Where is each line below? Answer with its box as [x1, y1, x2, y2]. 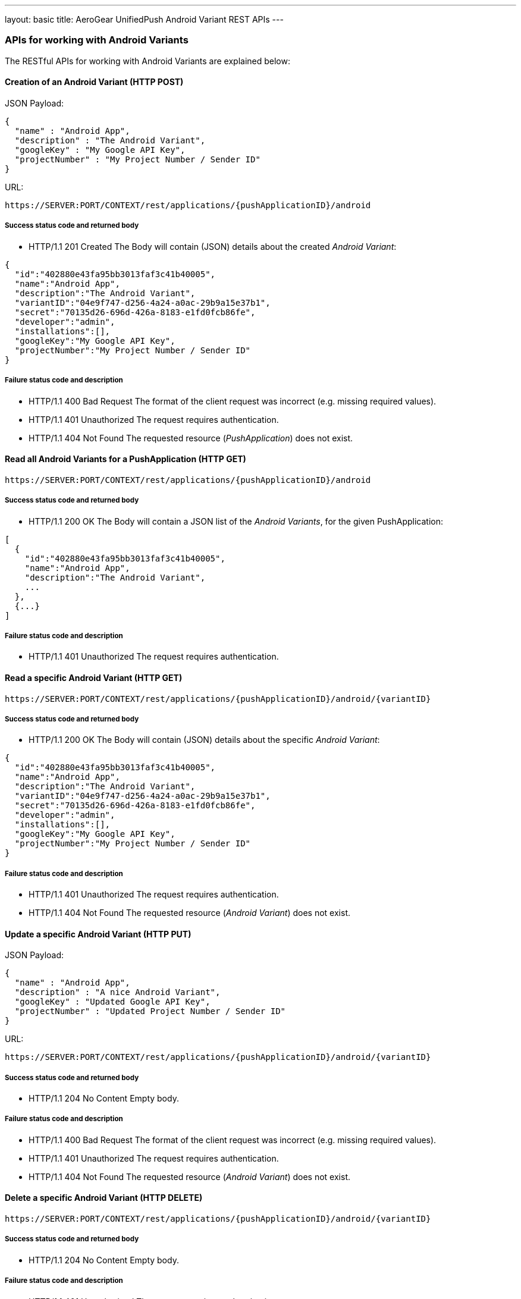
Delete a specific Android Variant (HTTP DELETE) [5, 1193, 203, 1203]
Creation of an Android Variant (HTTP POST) [5, 77, 184, 87]
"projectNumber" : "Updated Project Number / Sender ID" [14, 1006, 286, 1016]
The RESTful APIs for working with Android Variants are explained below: [5, 55, 290, 66]
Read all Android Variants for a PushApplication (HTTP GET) [5, 454, 246, 465]
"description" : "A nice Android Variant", [14, 987, 221, 997]
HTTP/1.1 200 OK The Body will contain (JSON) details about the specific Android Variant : [29, 735, 380, 745]
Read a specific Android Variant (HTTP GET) [5, 672, 183, 683]
